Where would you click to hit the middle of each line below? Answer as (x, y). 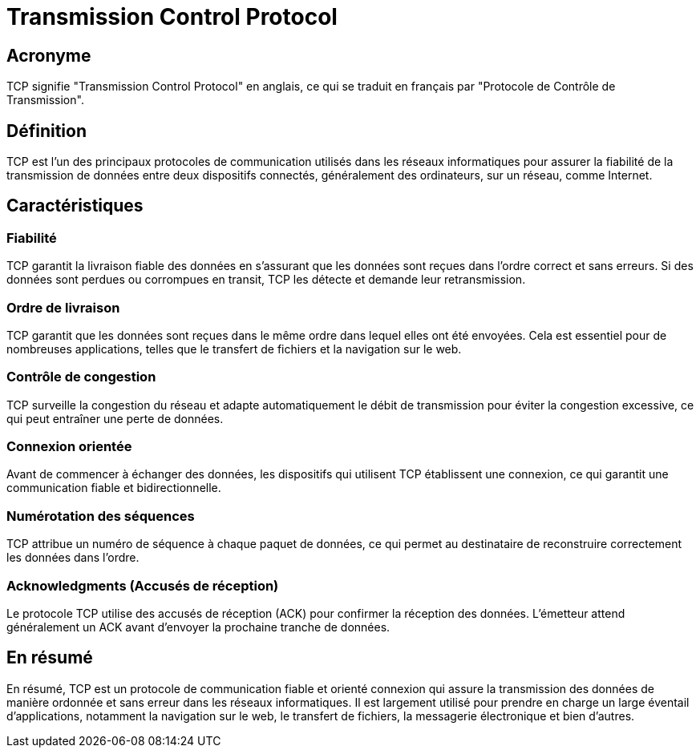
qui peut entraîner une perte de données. (115, 418)
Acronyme (49, 55)
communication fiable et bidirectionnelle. (114, 488)
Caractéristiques (75, 206)
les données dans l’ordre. (73, 558)
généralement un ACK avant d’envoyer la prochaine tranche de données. (198, 627)
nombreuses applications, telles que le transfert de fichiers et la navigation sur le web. (234, 349)
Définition (47, 131)
